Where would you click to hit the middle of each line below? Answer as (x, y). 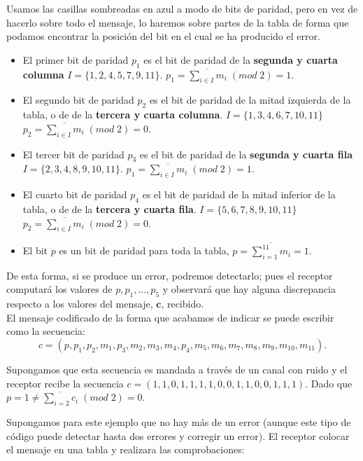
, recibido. (183, 304)
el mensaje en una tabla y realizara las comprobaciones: (126, 449)
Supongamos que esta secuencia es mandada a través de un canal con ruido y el (177, 370)
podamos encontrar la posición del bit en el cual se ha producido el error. (163, 36)
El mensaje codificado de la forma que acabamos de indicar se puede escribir (170, 317)
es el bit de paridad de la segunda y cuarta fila (246, 154)
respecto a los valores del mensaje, (80, 304)
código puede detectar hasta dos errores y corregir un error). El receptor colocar (178, 435)
